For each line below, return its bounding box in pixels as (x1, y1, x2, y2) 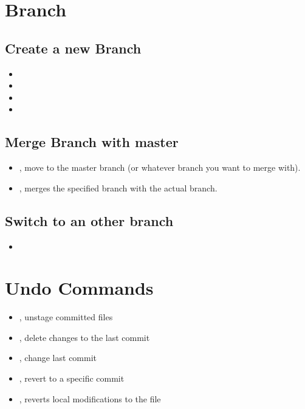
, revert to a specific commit (19, 372, 125, 385)
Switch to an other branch (5, 211, 174, 230)
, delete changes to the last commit (19, 331, 150, 343)
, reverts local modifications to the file (19, 392, 161, 405)
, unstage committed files (19, 311, 113, 323)
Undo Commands (5, 275, 154, 300)
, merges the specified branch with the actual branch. (19, 181, 218, 194)
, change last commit (19, 351, 97, 364)
